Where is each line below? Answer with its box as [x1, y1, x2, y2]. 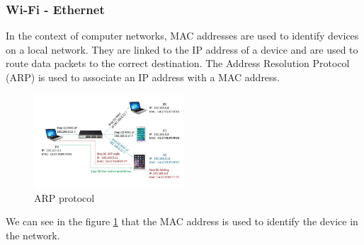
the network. [6, 227, 60, 242]
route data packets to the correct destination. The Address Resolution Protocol [6, 56, 350, 71]
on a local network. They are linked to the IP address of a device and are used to [6, 42, 358, 56]
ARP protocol [34, 190, 95, 205]
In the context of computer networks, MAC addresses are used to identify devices [6, 28, 359, 43]
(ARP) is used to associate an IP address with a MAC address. [6, 70, 280, 84]
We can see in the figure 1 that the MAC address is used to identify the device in [6, 214, 358, 229]
